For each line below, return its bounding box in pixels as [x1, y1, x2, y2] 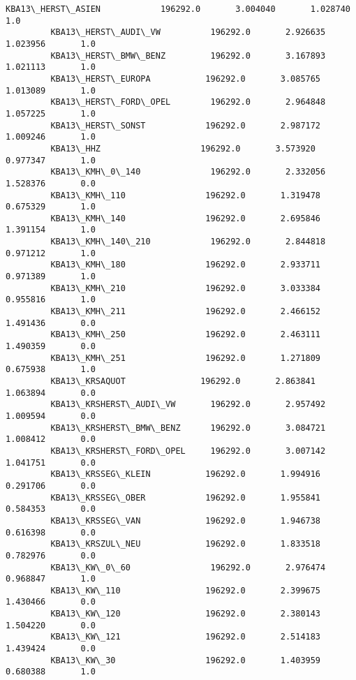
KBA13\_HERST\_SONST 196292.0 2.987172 [50, 120, 321, 131]
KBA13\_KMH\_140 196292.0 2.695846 [50, 213, 321, 223]
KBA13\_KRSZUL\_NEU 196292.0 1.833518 [50, 539, 321, 549]
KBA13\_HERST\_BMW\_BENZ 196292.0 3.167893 [50, 50, 326, 61]
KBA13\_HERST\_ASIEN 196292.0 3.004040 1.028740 [6, 4, 350, 14]
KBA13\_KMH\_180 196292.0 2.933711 [50, 260, 321, 270]
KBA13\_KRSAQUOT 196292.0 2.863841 [50, 376, 316, 386]
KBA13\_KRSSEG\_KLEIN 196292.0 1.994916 [50, 469, 321, 480]
